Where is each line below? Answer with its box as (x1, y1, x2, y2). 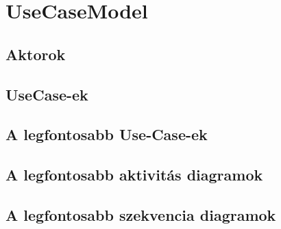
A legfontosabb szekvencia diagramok (5, 204, 276, 225)
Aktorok (5, 43, 66, 64)
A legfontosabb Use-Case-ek (5, 124, 208, 145)
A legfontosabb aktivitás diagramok (5, 164, 263, 185)
